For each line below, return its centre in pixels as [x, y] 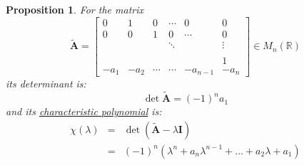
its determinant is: [46, 84]
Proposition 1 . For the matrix [75, 9]
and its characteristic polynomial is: [84, 111]
